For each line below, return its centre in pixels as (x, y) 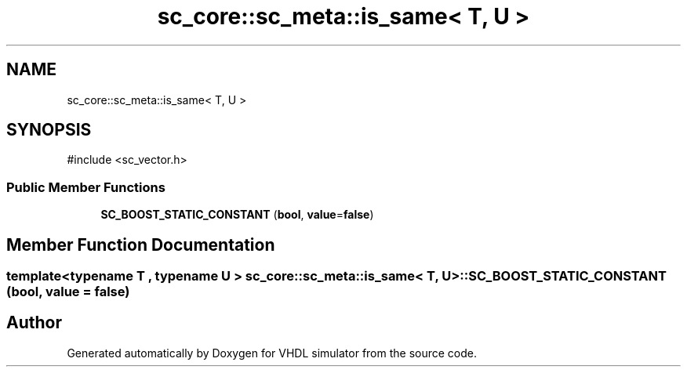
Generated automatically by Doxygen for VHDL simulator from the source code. (272, 353)
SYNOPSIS (49, 130)
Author (34, 323)
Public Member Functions (86, 187)
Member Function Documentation (141, 244)
